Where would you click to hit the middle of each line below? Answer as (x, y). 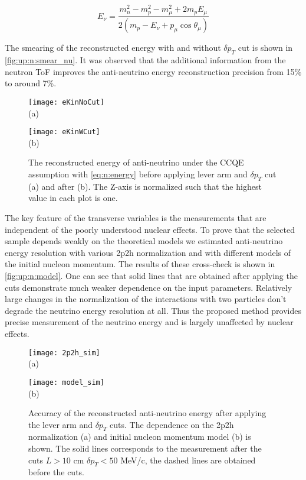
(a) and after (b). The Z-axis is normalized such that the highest (145, 186)
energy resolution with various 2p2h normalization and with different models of (148, 252)
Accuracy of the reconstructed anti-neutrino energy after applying (147, 413)
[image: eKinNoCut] (66, 102)
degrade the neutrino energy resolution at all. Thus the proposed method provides (153, 310)
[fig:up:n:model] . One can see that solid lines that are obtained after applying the (151, 276)
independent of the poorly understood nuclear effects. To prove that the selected (150, 229)
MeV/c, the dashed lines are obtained (188, 460)
